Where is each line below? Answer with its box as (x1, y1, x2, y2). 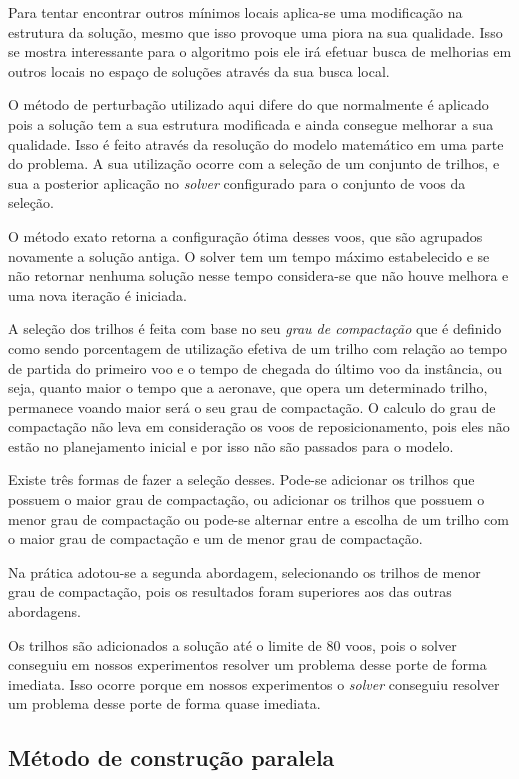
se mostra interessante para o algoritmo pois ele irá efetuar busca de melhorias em (8, 41, 512, 62)
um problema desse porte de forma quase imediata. (8, 693, 321, 714)
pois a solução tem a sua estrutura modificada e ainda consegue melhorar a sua (8, 113, 494, 134)
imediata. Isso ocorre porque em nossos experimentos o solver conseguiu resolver (8, 673, 500, 694)
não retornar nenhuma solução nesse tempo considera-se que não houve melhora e (8, 265, 509, 286)
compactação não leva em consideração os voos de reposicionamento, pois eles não (8, 416, 510, 437)
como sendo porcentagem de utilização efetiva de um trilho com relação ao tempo (8, 337, 508, 358)
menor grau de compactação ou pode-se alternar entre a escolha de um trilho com (8, 508, 509, 529)
